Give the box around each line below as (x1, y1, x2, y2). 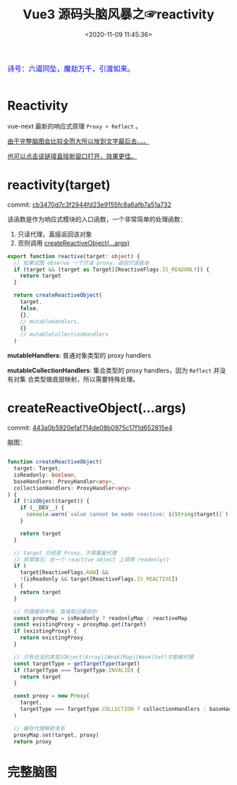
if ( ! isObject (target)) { (13, 498, 90, 505)
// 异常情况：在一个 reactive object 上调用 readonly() (13, 556, 170, 563)
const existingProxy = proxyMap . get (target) (13, 621, 147, 628)
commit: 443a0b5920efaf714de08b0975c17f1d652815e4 (7, 424, 173, 432)
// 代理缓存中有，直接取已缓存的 (13, 608, 97, 615)
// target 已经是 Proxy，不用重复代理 (13, 549, 117, 556)
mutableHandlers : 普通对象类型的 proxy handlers (7, 351, 152, 360)
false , (20, 305, 39, 312)
